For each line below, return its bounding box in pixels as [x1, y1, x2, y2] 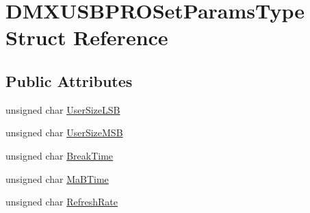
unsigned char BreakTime [5, 148, 114, 162]
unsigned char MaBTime [5, 171, 109, 186]
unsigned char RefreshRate [5, 195, 118, 209]
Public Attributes [5, 70, 133, 91]
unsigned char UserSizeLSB [5, 102, 120, 116]
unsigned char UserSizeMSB [5, 125, 123, 140]
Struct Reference [5, 23, 168, 51]
